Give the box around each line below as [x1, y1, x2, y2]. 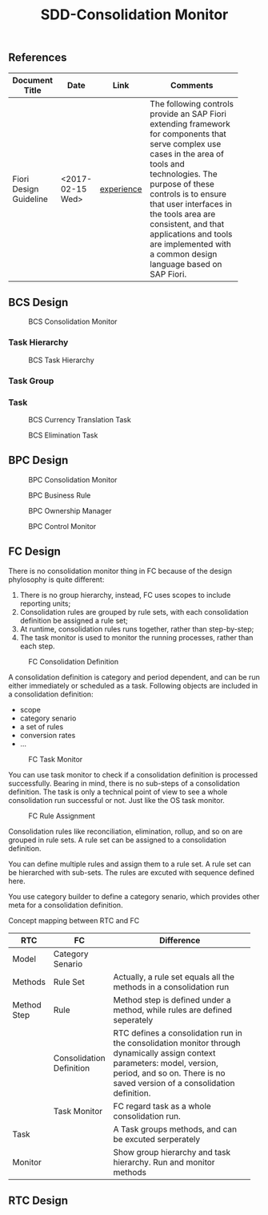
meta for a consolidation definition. [8, 900, 123, 910]
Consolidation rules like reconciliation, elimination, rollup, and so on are [8, 826, 243, 836]
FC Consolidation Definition [28, 656, 119, 666]
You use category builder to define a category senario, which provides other [8, 891, 260, 901]
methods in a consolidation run [113, 981, 230, 992]
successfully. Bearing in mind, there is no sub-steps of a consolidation [8, 778, 240, 788]
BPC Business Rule [28, 490, 91, 500]
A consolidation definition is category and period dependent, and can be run [8, 672, 260, 682]
